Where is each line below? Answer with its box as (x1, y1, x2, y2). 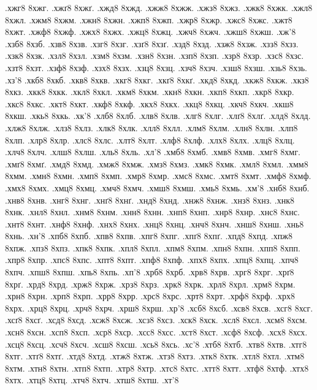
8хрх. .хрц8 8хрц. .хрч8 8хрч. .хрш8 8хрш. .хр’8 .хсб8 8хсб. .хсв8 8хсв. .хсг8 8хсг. (5, 301, 313, 314)
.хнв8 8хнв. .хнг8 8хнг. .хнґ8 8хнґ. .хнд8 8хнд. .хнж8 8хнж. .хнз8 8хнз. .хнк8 (5, 193, 294, 206)
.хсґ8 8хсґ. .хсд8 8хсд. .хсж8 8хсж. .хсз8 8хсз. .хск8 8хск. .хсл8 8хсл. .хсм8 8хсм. (5, 313, 307, 326)
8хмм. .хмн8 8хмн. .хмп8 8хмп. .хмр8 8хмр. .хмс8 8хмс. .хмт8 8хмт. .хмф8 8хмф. (5, 169, 311, 182)
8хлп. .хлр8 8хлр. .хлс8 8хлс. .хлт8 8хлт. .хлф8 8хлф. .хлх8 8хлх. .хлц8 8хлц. (5, 133, 295, 146)
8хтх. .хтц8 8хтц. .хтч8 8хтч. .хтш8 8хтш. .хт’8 (5, 373, 179, 386)
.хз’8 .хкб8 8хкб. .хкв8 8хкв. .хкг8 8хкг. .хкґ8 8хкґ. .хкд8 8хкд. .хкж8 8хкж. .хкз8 (5, 73, 309, 86)
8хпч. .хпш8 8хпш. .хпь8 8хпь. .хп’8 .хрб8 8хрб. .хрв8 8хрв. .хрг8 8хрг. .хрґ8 (5, 266, 294, 278)
